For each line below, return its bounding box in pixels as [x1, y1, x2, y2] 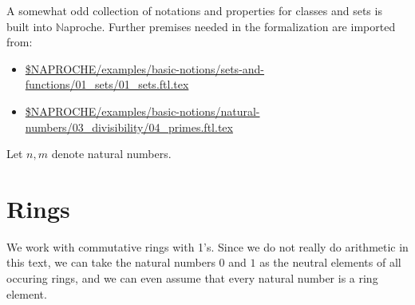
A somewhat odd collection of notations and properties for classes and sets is [6, 2, 382, 18]
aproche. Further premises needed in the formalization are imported [63, 18, 396, 34]
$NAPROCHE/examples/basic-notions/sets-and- [25, 60, 265, 77]
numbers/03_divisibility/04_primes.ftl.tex [25, 118, 233, 135]
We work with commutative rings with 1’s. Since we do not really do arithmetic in [6, 238, 409, 255]
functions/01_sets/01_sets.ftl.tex [25, 76, 189, 93]
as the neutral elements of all [259, 254, 401, 271]
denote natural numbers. [51, 145, 172, 162]
